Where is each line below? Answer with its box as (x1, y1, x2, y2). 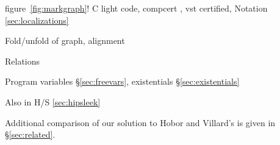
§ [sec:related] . (5, 128, 56, 141)
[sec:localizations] (5, 13, 69, 26)
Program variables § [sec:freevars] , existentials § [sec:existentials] (5, 75, 240, 88)
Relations (5, 54, 40, 67)
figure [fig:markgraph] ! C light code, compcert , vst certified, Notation (5, 2, 268, 14)
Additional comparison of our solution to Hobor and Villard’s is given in (5, 116, 276, 129)
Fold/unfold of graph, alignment (5, 34, 125, 47)
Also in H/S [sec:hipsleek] (5, 95, 101, 108)
